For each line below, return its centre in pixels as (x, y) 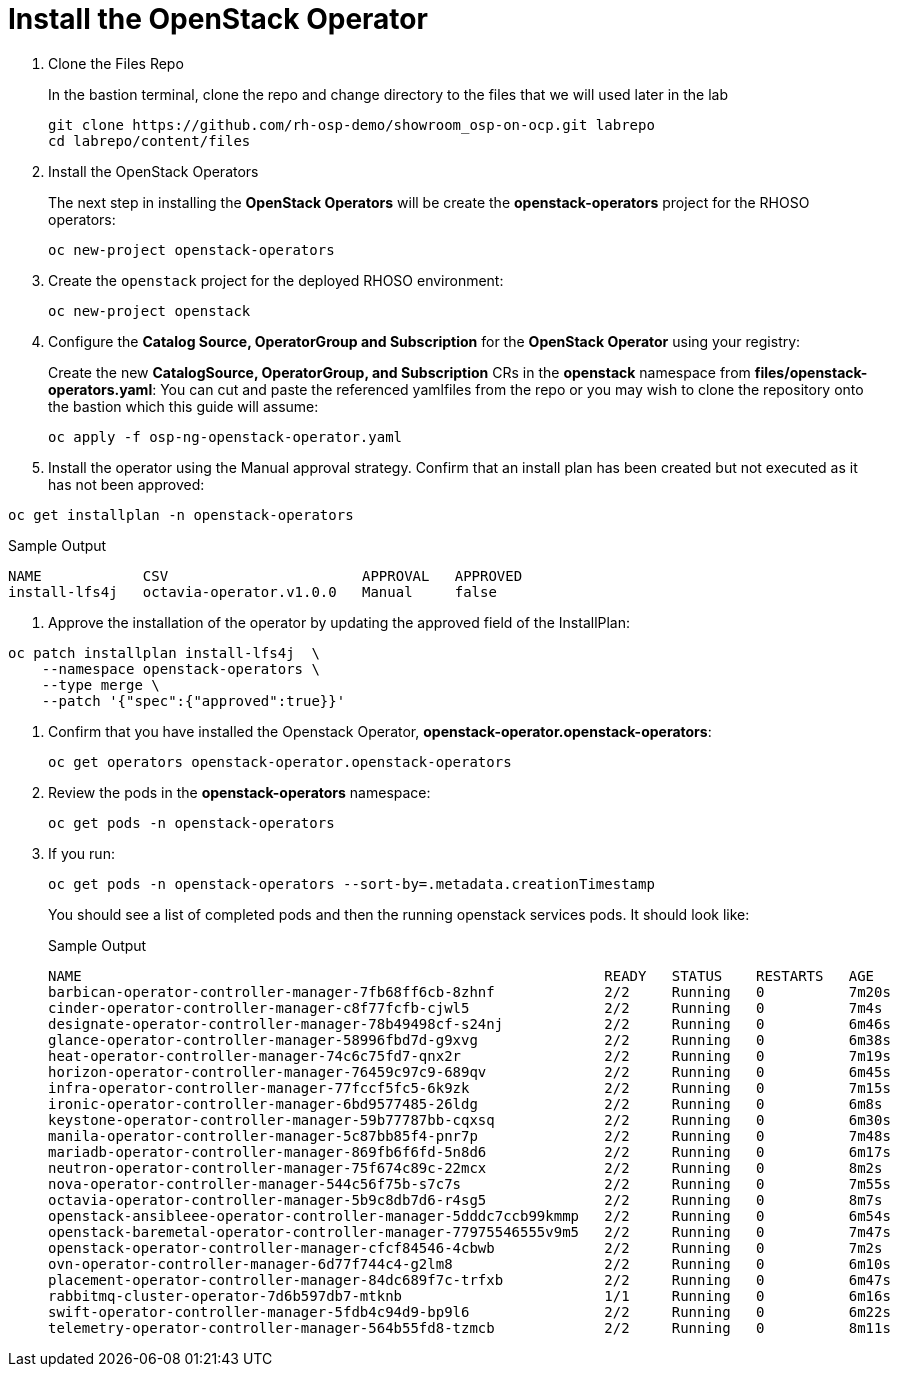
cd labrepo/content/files (149, 140)
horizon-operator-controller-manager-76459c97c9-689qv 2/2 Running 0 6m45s (469, 1071)
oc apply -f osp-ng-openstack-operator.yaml (225, 436)
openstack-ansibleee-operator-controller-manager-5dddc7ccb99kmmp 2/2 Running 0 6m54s (469, 1215)
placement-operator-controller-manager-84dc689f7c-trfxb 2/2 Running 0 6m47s (469, 1279)
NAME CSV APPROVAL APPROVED (265, 575)
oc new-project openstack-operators (191, 249)
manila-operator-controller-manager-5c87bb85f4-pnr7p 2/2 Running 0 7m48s (469, 1135)
